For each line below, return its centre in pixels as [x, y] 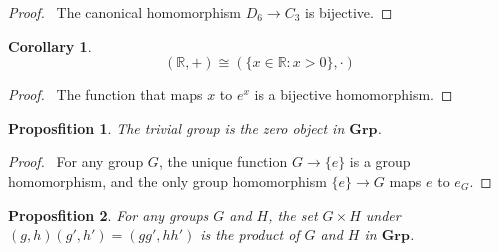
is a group [380, 161]
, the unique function [223, 161]
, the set [293, 214]
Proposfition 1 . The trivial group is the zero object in [176, 127]
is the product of [250, 234]
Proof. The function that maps [105, 94]
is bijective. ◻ [349, 12]
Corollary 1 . [50, 45]
